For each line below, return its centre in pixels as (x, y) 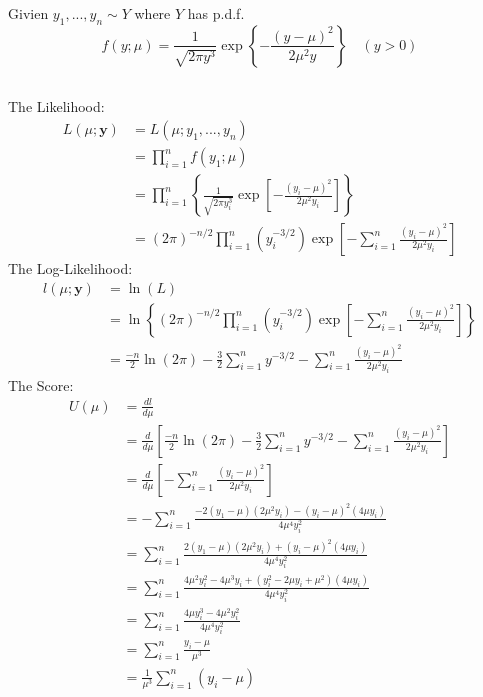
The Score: (41, 384)
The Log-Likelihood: (70, 268)
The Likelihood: (56, 106)
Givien (28, 13)
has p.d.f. (216, 13)
